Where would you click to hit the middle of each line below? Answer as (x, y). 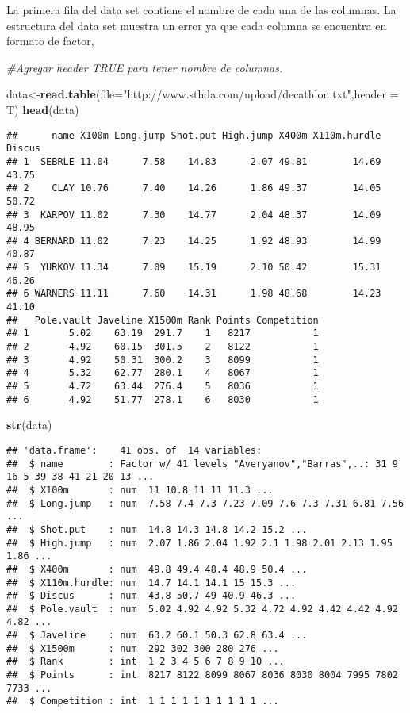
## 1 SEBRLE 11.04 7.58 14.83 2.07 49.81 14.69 (194, 161)
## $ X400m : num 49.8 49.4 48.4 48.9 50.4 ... (157, 569)
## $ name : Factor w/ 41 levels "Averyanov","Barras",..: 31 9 (202, 464)
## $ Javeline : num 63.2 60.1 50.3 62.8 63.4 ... (157, 636)
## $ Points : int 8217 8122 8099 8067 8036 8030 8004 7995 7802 (202, 675)
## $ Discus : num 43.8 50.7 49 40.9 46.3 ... (151, 596)
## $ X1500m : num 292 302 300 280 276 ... (143, 648)
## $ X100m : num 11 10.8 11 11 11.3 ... (140, 490)
